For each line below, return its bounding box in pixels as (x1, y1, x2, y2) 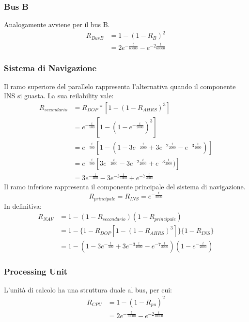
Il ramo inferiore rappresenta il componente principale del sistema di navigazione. (4, 181, 246, 191)
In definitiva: (4, 200, 42, 211)
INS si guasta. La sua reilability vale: (4, 91, 114, 101)
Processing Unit (4, 265, 68, 277)
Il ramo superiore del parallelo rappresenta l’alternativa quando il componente (4, 81, 236, 91)
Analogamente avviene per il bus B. (4, 19, 110, 30)
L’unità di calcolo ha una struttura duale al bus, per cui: (4, 284, 172, 294)
